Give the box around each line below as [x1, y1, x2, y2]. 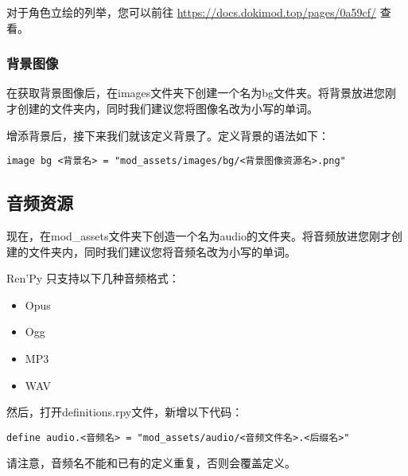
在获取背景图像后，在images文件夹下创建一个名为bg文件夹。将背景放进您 [6, 84, 386, 101]
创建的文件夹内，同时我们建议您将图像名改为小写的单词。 [17, 100, 318, 116]
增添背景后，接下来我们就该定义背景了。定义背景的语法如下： [6, 127, 329, 143]
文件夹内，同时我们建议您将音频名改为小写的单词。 [28, 243, 296, 259]
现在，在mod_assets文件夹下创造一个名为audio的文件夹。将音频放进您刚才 [6, 228, 392, 244]
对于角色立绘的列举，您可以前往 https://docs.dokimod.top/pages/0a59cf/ [6, 4, 376, 20]
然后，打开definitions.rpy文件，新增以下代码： [6, 404, 243, 420]
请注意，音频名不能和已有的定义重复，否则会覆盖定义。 [6, 455, 296, 471]
